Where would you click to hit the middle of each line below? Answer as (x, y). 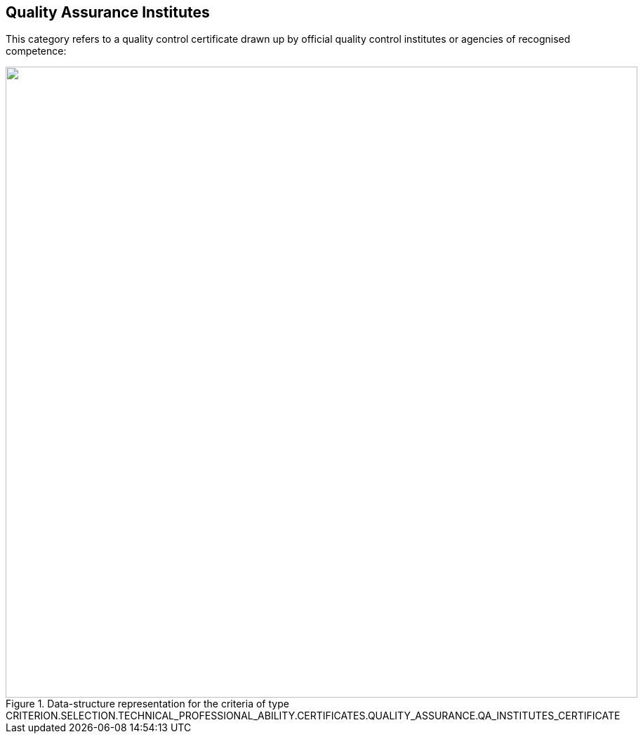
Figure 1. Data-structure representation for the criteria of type (147, 704)
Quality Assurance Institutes (108, 12)
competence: (36, 51)
